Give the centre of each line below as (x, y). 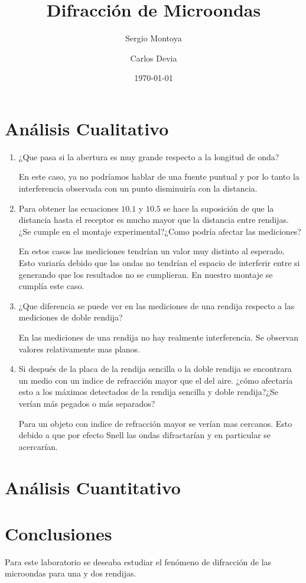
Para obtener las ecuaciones (69, 208)
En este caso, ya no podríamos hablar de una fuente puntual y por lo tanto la (159, 176)
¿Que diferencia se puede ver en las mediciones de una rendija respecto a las (157, 305)
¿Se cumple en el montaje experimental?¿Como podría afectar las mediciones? (160, 231)
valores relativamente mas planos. (79, 349)
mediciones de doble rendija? (71, 317)
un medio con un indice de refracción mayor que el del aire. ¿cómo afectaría (156, 380)
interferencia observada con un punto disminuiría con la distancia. (138, 188)
